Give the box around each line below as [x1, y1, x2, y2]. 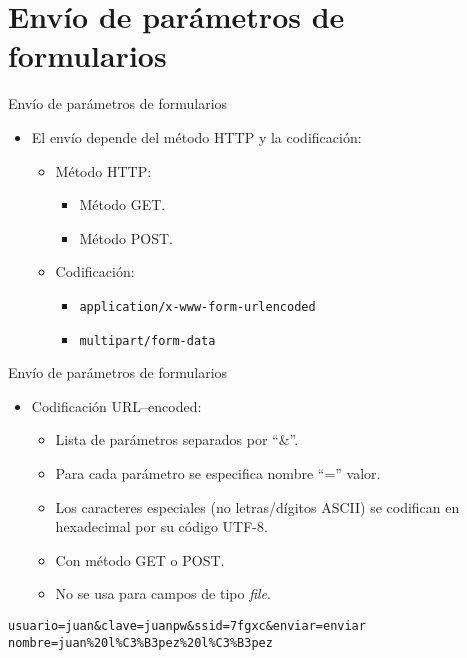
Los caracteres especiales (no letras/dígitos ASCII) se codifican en [55, 496, 460, 517]
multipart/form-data [79, 333, 216, 348]
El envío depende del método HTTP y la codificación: [31, 126, 362, 147]
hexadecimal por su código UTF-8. [55, 516, 268, 537]
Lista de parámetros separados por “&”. [55, 429, 299, 450]
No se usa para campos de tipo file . [55, 583, 271, 604]
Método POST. [79, 227, 173, 248]
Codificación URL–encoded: [31, 395, 202, 416]
